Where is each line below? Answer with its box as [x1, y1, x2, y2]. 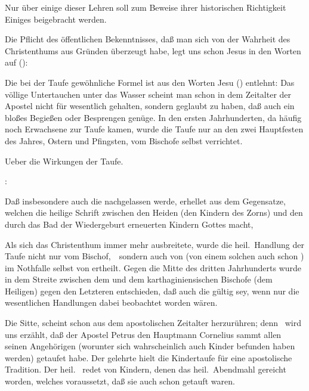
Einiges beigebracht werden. [5, 13, 107, 25]
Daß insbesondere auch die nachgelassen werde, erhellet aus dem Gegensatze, [5, 194, 286, 207]
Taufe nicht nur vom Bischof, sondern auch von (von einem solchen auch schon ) [5, 250, 304, 262]
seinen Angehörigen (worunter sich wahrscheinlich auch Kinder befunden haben [5, 340, 295, 352]
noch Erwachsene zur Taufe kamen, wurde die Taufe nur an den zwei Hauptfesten [5, 123, 304, 135]
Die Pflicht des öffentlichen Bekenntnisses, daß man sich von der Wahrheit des [5, 33, 291, 45]
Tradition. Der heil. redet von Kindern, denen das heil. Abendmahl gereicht [5, 363, 286, 376]
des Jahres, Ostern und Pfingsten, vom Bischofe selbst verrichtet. [5, 134, 243, 147]
